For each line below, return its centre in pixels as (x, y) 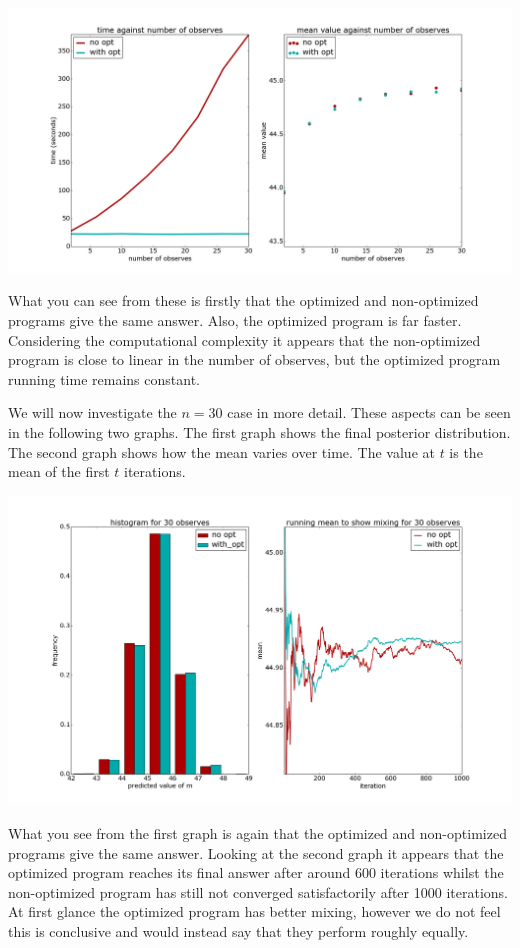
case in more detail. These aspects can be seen (369, 412)
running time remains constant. (104, 378)
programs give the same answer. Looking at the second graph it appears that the (256, 852)
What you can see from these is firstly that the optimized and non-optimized (243, 300)
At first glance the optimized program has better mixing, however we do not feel (254, 911)
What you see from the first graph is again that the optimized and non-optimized (257, 832)
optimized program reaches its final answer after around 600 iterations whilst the (256, 872)
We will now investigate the (92, 412)
